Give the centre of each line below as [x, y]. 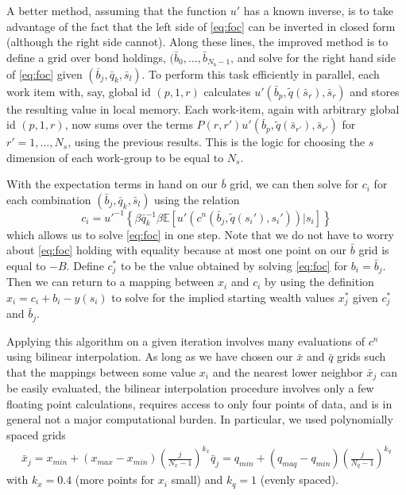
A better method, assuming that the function [117, 10]
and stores [375, 91]
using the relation [197, 200]
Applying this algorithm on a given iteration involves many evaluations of [186, 340]
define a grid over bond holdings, [86, 57]
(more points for [115, 480]
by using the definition [319, 282]
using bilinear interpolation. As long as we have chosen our [150, 356]
